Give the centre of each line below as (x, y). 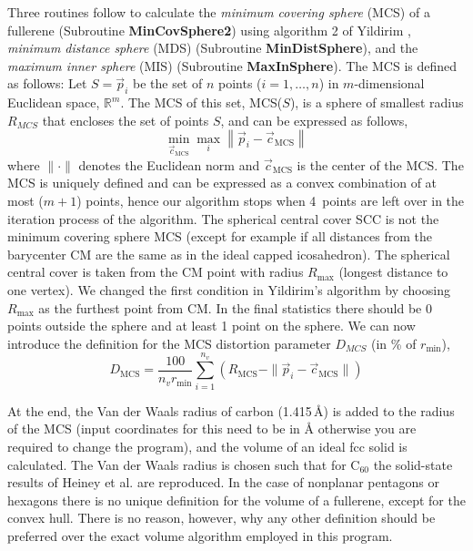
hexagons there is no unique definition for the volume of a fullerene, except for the (236, 500)
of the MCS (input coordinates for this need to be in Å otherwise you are (212, 429)
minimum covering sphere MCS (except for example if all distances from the (220, 236)
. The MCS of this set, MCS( (201, 102)
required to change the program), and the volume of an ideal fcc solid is (207, 446)
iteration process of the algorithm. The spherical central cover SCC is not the (223, 218)
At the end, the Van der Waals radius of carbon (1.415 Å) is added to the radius (231, 410)
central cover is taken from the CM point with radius (156, 272)
